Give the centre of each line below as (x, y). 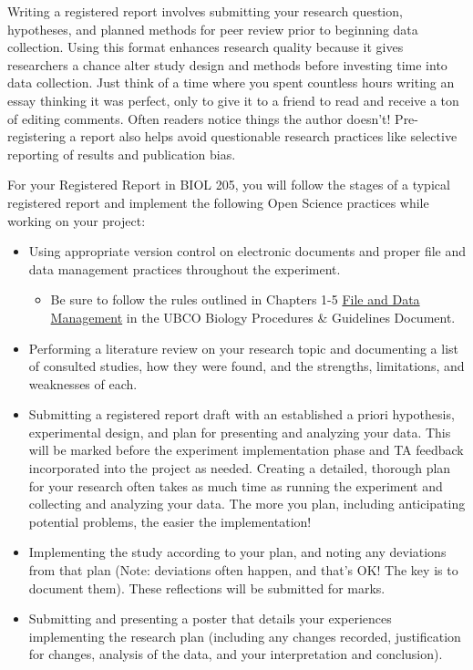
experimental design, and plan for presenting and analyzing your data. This (240, 432)
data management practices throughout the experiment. (185, 268)
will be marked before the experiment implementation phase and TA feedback (246, 450)
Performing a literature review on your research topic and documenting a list (244, 348)
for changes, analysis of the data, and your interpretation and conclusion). (236, 654)
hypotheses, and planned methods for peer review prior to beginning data (213, 29)
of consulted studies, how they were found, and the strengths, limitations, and (247, 366)
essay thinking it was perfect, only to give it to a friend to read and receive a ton (233, 100)
